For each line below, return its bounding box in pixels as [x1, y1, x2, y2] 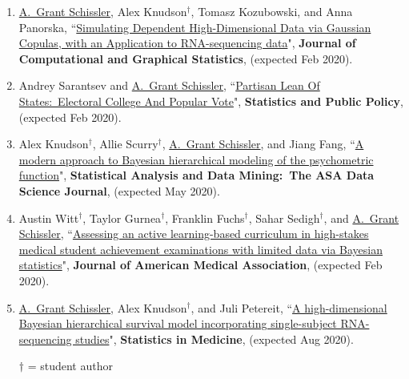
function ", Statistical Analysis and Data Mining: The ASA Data [18, 167, 375, 183]
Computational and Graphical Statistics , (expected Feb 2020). [18, 50, 353, 67]
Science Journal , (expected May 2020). [18, 182, 220, 199]
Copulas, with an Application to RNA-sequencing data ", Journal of [18, 34, 356, 51]
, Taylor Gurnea [82, 209, 162, 226]
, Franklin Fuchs [165, 209, 245, 226]
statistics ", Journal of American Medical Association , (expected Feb [18, 256, 383, 273]
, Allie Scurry [92, 135, 158, 152]
